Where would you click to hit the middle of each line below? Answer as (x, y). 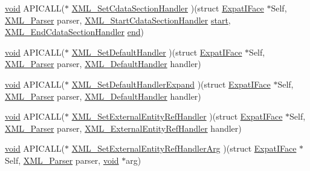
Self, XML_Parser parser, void (62, 160)
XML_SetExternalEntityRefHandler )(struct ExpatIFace (177, 116)
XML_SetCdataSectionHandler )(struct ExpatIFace (168, 8)
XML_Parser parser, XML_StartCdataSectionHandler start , (118, 20)
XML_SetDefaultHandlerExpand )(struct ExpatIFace (171, 84)
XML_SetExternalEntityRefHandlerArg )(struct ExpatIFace (184, 148)
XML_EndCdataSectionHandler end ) (74, 32)
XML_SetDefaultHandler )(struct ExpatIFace (157, 52)
